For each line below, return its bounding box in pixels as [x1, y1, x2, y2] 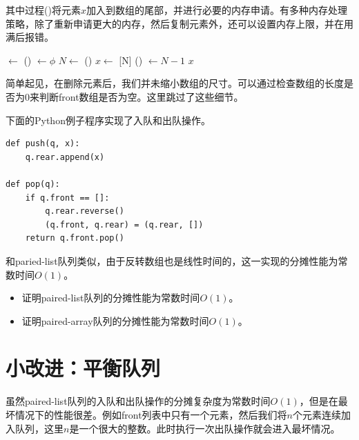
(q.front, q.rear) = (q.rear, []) [45, 219, 204, 230]
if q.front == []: [25, 192, 110, 203]
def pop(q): [6, 179, 60, 189]
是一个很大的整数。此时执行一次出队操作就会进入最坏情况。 [69, 421, 340, 435]
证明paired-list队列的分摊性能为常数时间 [21, 290, 200, 305]
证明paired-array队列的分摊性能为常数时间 [21, 313, 209, 328]
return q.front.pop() [25, 233, 124, 243]
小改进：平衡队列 [6, 354, 161, 382]
